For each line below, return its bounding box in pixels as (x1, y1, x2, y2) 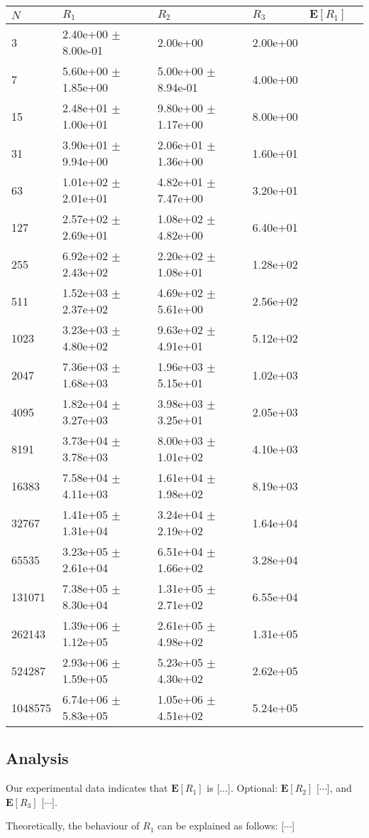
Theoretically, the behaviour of (6, 818, 140, 833)
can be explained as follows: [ (157, 818, 285, 833)
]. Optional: (228, 780, 278, 795)
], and (326, 780, 352, 795)
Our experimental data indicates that (6, 780, 168, 795)
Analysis (6, 747, 69, 769)
